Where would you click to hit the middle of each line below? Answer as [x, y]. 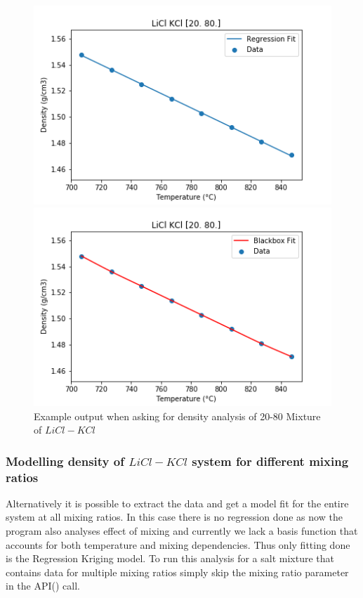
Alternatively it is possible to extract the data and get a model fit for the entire [177, 503]
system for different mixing [270, 461]
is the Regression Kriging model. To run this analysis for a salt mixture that [170, 558]
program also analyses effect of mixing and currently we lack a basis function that [182, 531]
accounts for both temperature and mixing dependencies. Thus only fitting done [178, 544]
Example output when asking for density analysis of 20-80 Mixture [177, 416]
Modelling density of [65, 461]
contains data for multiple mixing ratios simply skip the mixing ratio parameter [177, 572]
